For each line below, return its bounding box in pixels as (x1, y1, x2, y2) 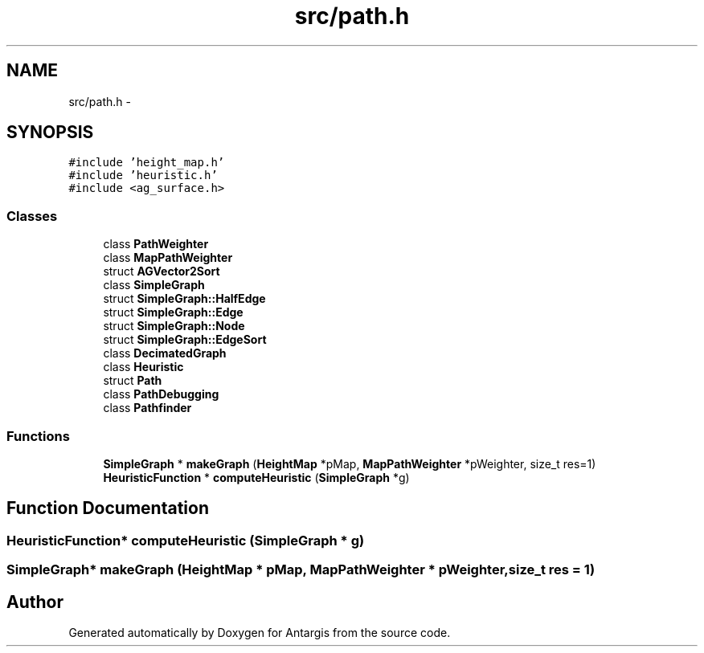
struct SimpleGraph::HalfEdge (103, 292, 266, 306)
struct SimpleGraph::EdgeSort (103, 333, 267, 347)
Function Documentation (6, 498, 209, 519)
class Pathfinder (103, 401, 192, 415)
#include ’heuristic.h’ (68, 169, 218, 182)
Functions (6, 427, 70, 444)
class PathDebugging (103, 387, 219, 402)
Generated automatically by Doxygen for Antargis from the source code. (68, 626, 451, 639)
